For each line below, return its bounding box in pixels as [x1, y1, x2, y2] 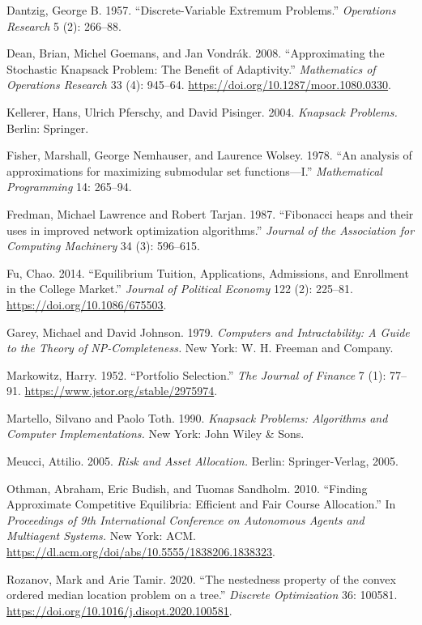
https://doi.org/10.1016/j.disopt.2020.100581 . [6, 602, 232, 619]
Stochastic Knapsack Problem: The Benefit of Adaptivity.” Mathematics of [6, 60, 376, 77]
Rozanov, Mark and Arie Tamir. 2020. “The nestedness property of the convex [6, 570, 396, 587]
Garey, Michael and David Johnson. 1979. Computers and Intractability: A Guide [6, 323, 410, 340]
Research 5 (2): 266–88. [6, 17, 121, 34]
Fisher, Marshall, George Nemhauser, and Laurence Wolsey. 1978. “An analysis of [6, 147, 412, 164]
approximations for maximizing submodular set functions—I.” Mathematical [6, 162, 382, 179]
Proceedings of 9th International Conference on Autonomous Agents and [6, 511, 364, 528]
